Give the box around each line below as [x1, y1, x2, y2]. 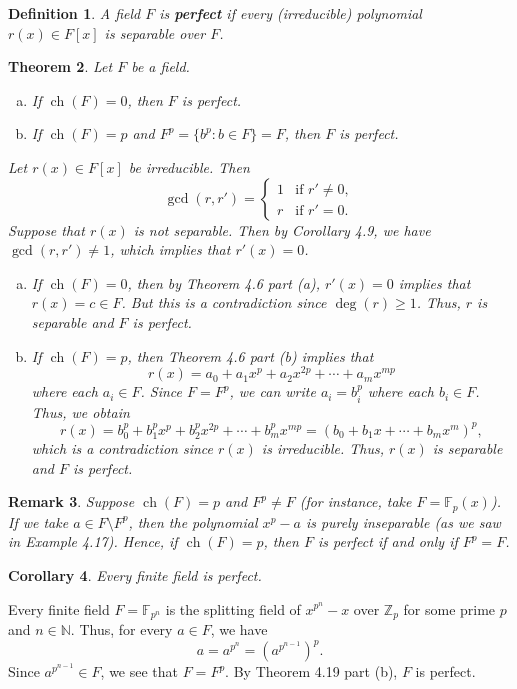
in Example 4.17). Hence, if [8, 531, 178, 552]
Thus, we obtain [31, 401, 130, 422]
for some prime [403, 598, 496, 619]
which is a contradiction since [31, 438, 214, 459]
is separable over [104, 22, 206, 43]
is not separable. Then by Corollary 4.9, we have [133, 219, 431, 240]
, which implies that [110, 239, 231, 260]
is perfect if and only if [317, 531, 458, 552]
